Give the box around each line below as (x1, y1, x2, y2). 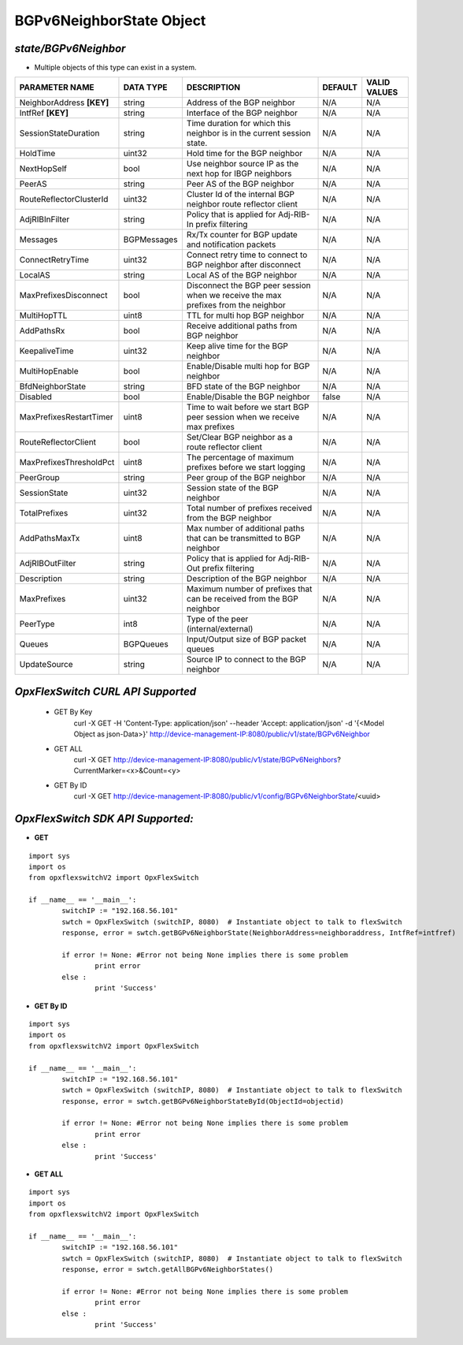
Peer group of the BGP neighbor (186, 472, 306, 483)
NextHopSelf (19, 163, 67, 174)
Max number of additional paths (186, 523, 305, 534)
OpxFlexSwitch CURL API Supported (14, 684, 197, 698)
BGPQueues (123, 639, 169, 650)
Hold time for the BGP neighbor (186, 148, 303, 159)
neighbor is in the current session (186, 128, 311, 139)
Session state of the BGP (186, 482, 280, 494)
